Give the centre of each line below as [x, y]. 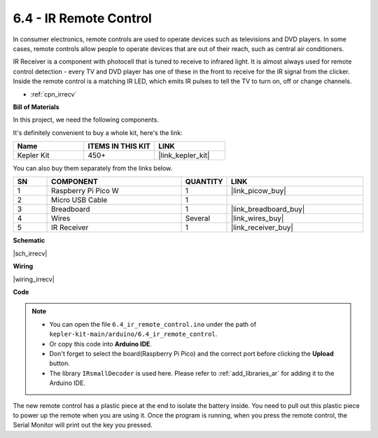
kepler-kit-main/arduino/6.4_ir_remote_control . [133, 334]
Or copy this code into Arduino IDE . [100, 344]
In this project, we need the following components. [86, 120]
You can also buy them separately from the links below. [93, 169]
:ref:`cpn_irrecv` [54, 94]
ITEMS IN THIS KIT [119, 146]
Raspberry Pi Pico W [85, 191]
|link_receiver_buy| [262, 227]
